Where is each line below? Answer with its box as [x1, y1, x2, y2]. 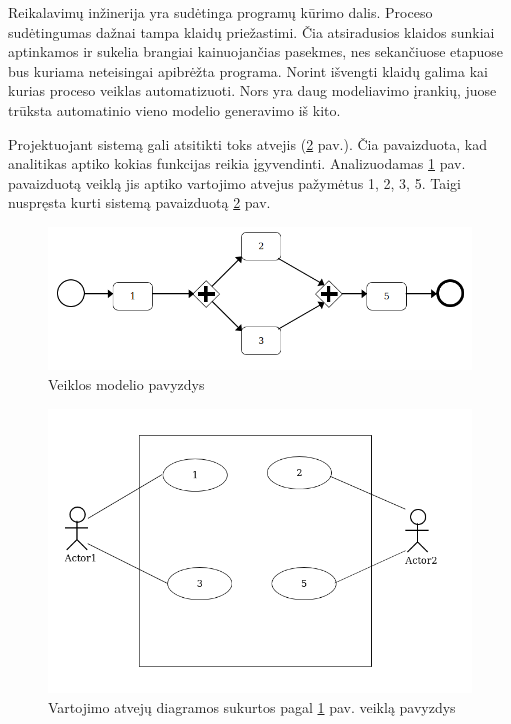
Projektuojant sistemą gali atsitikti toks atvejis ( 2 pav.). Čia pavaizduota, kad [8, 133, 487, 154]
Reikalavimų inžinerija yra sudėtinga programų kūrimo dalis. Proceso [8, 2, 433, 22]
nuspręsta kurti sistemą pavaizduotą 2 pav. [8, 192, 271, 213]
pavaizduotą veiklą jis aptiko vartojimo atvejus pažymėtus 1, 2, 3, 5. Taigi [8, 172, 461, 193]
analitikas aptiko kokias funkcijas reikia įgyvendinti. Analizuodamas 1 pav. [8, 153, 466, 174]
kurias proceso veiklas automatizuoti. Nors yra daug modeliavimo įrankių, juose [8, 80, 497, 101]
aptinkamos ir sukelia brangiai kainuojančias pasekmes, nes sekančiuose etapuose [8, 41, 504, 62]
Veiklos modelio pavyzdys [48, 373, 205, 394]
